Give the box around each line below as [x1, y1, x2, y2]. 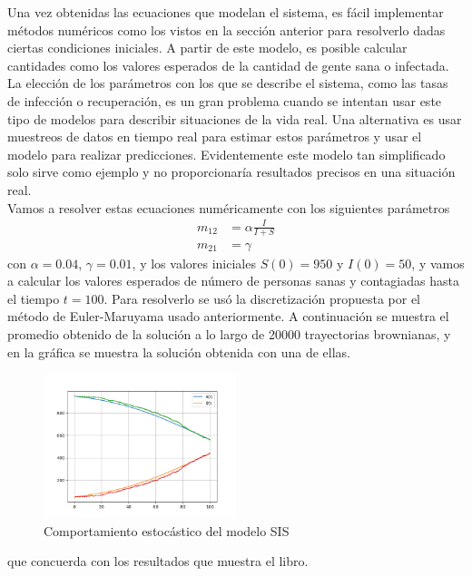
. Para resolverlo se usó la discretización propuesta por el [103, 288, 421, 308]
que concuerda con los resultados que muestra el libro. [7, 552, 309, 571]
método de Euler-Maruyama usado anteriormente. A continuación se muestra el [7, 307, 449, 326]
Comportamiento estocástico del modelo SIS [44, 521, 290, 540]
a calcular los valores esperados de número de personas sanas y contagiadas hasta [7, 271, 459, 290]
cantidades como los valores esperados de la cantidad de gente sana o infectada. [7, 55, 449, 74]
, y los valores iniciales [132, 253, 256, 272]
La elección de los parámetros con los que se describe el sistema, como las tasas [7, 73, 448, 93]
